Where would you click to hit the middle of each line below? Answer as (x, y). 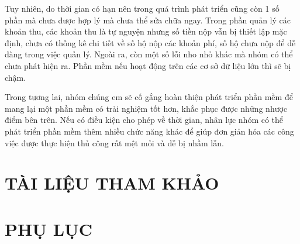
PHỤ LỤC (49, 228)
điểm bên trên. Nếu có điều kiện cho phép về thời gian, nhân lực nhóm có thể (144, 120)
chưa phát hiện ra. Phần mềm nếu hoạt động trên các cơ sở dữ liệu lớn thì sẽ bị (148, 65)
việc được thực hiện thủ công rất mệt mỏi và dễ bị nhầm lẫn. (114, 142)
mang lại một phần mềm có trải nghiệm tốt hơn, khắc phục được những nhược (146, 108)
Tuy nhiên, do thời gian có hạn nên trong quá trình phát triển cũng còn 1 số (142, 8)
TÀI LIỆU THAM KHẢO (112, 183)
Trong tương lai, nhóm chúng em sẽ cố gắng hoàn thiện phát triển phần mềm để (149, 97)
